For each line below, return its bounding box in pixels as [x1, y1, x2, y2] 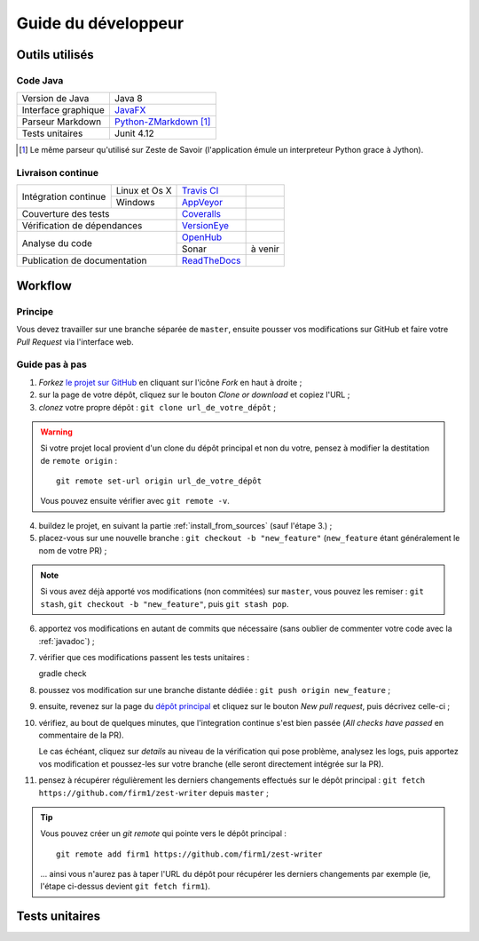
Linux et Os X [115, 185, 172, 197]
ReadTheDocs [182, 254, 241, 267]
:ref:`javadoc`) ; [38, 635, 95, 646]
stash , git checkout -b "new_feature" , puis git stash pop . [40, 598, 289, 609]
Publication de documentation [21, 254, 147, 267]
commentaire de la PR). [38, 730, 124, 740]
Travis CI [182, 185, 219, 197]
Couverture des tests [21, 208, 110, 220]
